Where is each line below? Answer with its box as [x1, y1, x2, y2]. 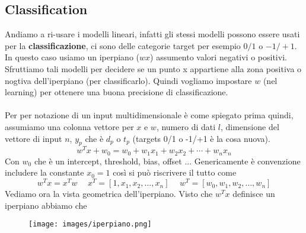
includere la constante [5, 166, 84, 179]
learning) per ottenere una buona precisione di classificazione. [5, 86, 228, 98]
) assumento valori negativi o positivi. [150, 51, 287, 63]
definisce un [232, 187, 275, 200]
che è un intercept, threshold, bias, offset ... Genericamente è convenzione [34, 154, 301, 167]
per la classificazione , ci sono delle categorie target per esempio [5, 39, 241, 51]
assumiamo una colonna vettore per [5, 120, 134, 132]
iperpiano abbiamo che [5, 199, 87, 211]
